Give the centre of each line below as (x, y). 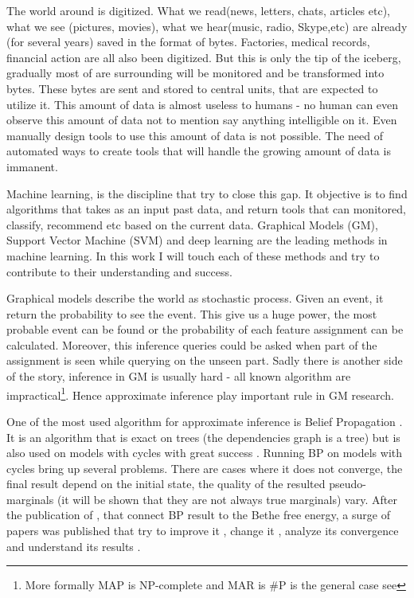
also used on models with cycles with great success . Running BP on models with (205, 453)
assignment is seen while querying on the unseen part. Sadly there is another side (205, 360)
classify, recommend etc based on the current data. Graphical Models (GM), (192, 224)
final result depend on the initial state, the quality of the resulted (166, 484)
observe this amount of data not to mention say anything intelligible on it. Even (202, 120)
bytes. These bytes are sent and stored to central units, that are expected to (192, 88)
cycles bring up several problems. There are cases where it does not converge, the (205, 468)
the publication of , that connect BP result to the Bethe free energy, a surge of (198, 515)
